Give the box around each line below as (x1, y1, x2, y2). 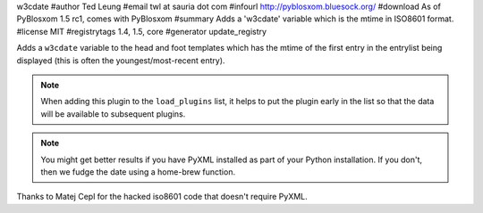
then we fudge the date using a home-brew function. (40, 166, 236, 177)
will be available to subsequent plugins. (40, 108, 186, 119)
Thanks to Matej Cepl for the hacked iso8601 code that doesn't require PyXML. (16, 192, 308, 202)
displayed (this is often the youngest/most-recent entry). (16, 54, 225, 66)
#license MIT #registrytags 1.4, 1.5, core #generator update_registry (16, 26, 267, 37)
